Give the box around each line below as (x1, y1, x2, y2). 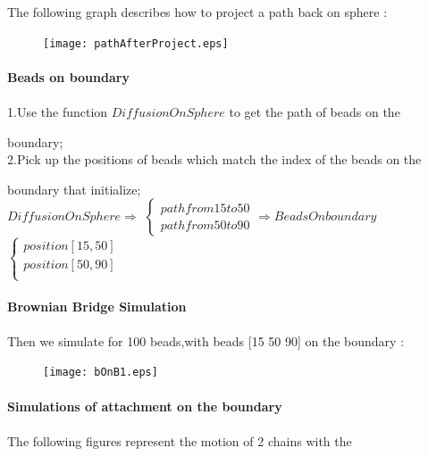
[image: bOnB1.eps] (43, 366, 158, 379)
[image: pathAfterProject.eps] (43, 37, 229, 50)
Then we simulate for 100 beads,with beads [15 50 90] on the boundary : (7, 331, 405, 350)
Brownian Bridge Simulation (7, 296, 187, 315)
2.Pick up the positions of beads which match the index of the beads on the (7, 150, 422, 169)
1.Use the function (7, 103, 108, 121)
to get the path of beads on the (229, 103, 400, 121)
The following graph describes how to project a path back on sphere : (7, 3, 388, 21)
